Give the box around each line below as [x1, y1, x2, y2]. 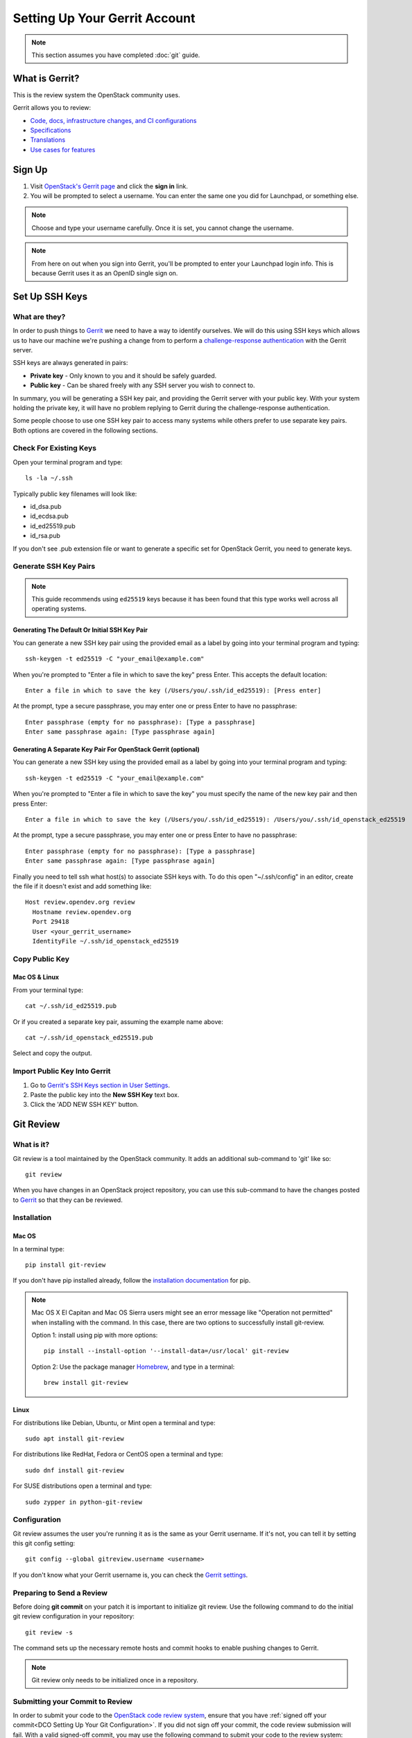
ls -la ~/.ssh [25, 474, 73, 482]
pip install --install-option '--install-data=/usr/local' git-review [44, 1347, 289, 1355]
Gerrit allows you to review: [12, 104, 92, 112]
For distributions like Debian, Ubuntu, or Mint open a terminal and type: [12, 1418, 216, 1427]
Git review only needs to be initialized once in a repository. [31, 1675, 199, 1684]
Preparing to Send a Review [12, 1588, 108, 1598]
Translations [30, 136, 66, 144]
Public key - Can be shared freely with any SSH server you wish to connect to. [30, 381, 256, 389]
